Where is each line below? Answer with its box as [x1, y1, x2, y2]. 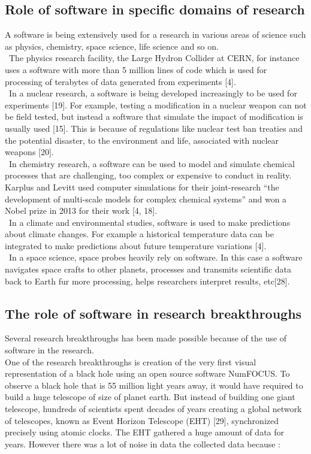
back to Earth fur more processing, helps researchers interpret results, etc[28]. [5, 274, 290, 287]
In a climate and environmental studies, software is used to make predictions [8, 216, 291, 228]
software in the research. [5, 344, 94, 356]
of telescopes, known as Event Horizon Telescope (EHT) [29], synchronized [5, 414, 279, 426]
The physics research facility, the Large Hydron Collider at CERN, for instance [8, 52, 300, 64]
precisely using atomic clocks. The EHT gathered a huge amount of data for [5, 426, 285, 438]
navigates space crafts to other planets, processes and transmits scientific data [5, 263, 292, 276]
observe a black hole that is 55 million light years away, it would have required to [5, 379, 303, 391]
